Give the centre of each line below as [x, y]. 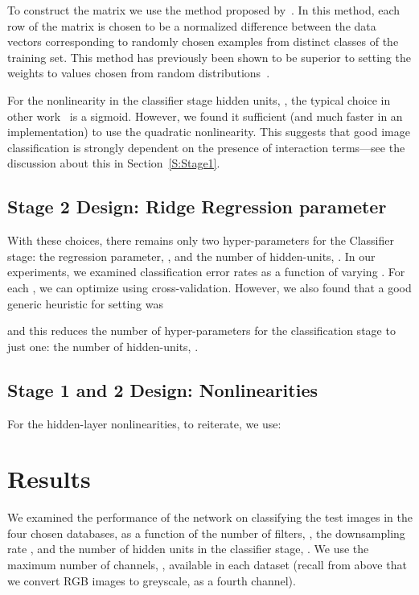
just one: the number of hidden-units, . [103, 346]
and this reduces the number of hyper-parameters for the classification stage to [201, 331]
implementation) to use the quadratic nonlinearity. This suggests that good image [209, 132]
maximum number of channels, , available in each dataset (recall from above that [207, 564]
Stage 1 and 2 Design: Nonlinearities [162, 389]
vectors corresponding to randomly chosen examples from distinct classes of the [203, 41]
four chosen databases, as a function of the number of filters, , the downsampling [206, 533]
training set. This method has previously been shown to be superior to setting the [209, 57]
